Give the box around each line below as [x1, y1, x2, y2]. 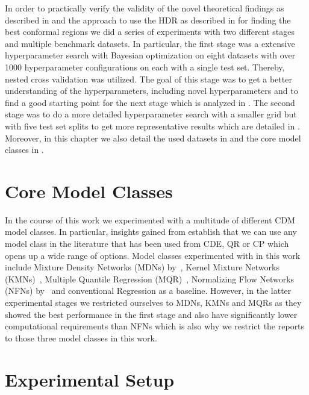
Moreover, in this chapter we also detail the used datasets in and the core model [5, 131, 301, 144]
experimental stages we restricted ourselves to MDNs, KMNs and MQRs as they [5, 296, 302, 308]
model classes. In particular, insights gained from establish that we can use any [5, 225, 297, 238]
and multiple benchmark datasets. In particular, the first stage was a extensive [5, 37, 295, 49]
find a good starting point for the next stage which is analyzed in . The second [5, 96, 295, 108]
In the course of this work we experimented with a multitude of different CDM [5, 213, 295, 226]
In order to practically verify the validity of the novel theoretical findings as [5, 2, 284, 14]
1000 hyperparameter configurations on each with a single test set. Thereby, [5, 60, 285, 73]
